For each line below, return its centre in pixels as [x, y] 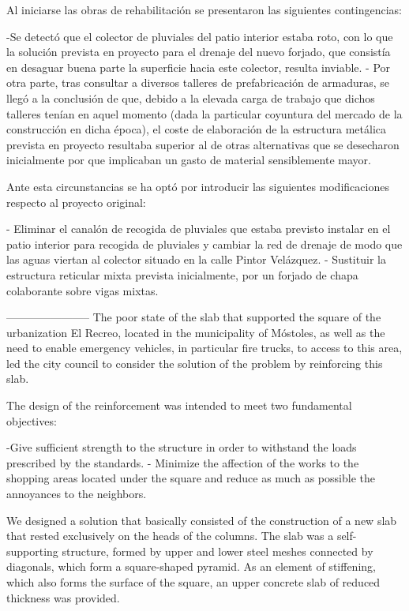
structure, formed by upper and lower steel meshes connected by [218, 551]
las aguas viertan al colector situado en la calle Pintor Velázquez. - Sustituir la [196, 259]
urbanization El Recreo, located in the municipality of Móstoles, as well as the [196, 332]
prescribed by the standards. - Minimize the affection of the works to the [183, 462]
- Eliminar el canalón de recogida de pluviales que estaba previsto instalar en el [199, 229]
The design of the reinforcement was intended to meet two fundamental [179, 405]
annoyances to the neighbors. [77, 494]
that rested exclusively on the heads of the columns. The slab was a [170, 536]
